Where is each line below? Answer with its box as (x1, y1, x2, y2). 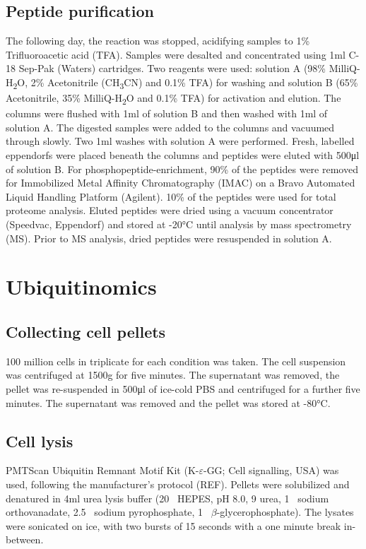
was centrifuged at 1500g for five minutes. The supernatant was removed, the (6, 367, 340, 382)
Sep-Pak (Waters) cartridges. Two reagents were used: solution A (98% (18, 61, 326, 76)
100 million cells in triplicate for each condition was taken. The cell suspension (6, 353, 346, 368)
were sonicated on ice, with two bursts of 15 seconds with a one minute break (6, 518, 341, 533)
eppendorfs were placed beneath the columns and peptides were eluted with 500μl (6, 148, 360, 163)
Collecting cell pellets (6, 320, 166, 342)
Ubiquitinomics (6, 272, 157, 301)
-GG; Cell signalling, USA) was (203, 463, 339, 478)
